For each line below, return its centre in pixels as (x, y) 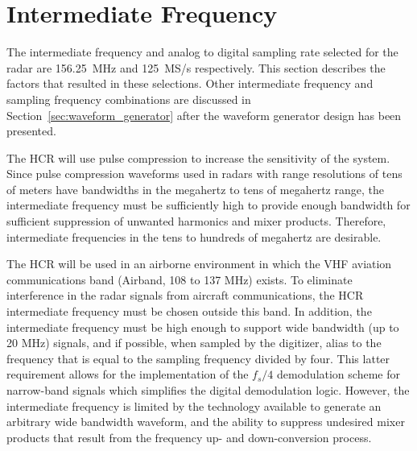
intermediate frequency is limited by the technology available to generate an (194, 405)
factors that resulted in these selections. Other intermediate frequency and (190, 83)
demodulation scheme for (339, 374)
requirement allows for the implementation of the (128, 374)
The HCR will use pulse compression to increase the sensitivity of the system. (198, 157)
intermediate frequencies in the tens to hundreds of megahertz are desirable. (194, 236)
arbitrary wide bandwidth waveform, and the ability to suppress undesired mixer (206, 422)
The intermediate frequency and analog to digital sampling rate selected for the (202, 52)
